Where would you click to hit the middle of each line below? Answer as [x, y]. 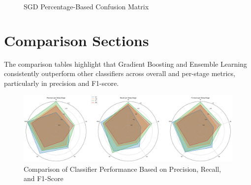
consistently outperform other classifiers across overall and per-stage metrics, [120, 73]
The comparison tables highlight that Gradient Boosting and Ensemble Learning [125, 64]
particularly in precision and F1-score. [62, 83]
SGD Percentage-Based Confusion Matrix [86, 6]
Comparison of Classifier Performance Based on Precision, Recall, [123, 169]
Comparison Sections [77, 40]
